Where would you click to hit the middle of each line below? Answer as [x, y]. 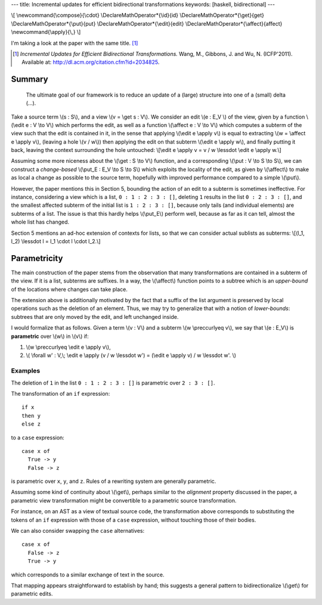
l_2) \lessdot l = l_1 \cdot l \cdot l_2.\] [56, 241]
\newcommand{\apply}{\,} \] [46, 32]
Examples [26, 371]
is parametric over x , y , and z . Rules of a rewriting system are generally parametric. [114, 481]
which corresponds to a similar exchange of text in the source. [88, 575]
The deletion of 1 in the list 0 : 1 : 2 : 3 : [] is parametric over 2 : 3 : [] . [113, 383]
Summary [30, 80]
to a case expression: [38, 438]
